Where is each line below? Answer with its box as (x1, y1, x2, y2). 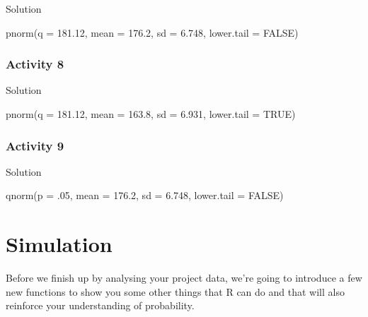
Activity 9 (6, 136, 64, 154)
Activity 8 (6, 55, 64, 73)
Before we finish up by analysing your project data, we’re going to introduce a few (6, 270, 362, 285)
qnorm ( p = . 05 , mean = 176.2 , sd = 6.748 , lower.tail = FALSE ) (6, 188, 284, 203)
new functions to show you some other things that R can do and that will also (6, 284, 345, 299)
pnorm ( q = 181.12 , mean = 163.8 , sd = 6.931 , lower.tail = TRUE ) (6, 107, 296, 121)
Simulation (6, 229, 113, 258)
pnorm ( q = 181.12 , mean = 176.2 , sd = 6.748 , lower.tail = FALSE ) (6, 25, 299, 40)
